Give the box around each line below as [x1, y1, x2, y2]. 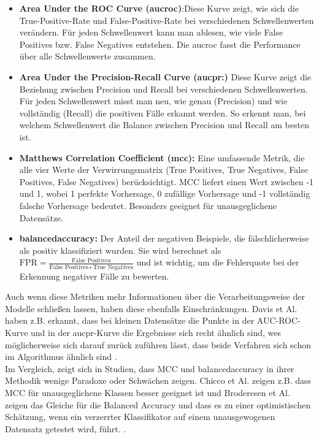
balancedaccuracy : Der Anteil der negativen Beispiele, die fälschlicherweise [19, 232, 309, 245]
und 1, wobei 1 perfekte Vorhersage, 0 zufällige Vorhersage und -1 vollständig [19, 187, 310, 200]
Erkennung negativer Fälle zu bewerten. [19, 269, 169, 282]
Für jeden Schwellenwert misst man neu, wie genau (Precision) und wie [19, 94, 288, 107]
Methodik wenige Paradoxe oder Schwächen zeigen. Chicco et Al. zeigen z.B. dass [5, 374, 312, 387]
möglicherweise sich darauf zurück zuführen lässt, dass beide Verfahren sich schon [5, 338, 311, 351]
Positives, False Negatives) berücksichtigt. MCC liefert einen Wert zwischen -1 [19, 175, 314, 188]
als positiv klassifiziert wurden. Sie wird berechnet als [19, 243, 221, 256]
